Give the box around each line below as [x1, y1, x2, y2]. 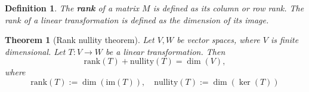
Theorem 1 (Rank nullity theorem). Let [5, 33, 154, 46]
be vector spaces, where [177, 33, 260, 46]
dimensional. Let [5, 45, 66, 57]
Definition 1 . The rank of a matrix [5, 2, 140, 14]
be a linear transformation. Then [106, 45, 225, 57]
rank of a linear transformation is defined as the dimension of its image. [5, 13, 269, 26]
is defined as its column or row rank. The [153, 2, 304, 14]
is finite [271, 33, 299, 46]
